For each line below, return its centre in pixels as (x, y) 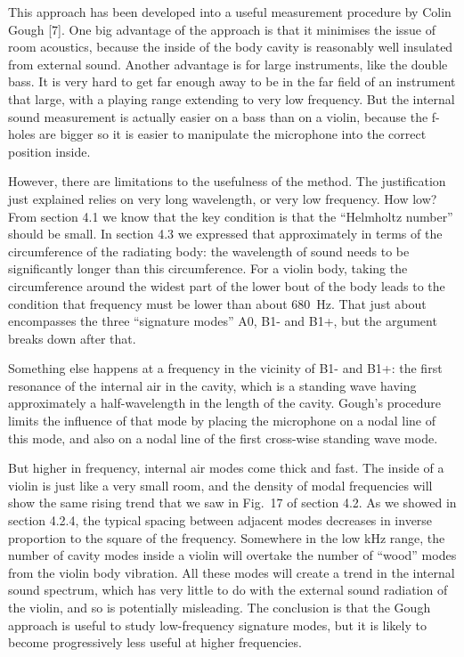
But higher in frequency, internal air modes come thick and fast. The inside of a (226, 468)
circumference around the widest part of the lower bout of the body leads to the (227, 285)
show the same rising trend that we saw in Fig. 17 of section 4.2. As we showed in (232, 503)
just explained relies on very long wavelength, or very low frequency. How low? (223, 198)
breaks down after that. (72, 338)
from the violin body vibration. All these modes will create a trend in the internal (232, 572)
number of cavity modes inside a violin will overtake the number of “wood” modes (232, 555)
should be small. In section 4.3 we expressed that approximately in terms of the (225, 234)
